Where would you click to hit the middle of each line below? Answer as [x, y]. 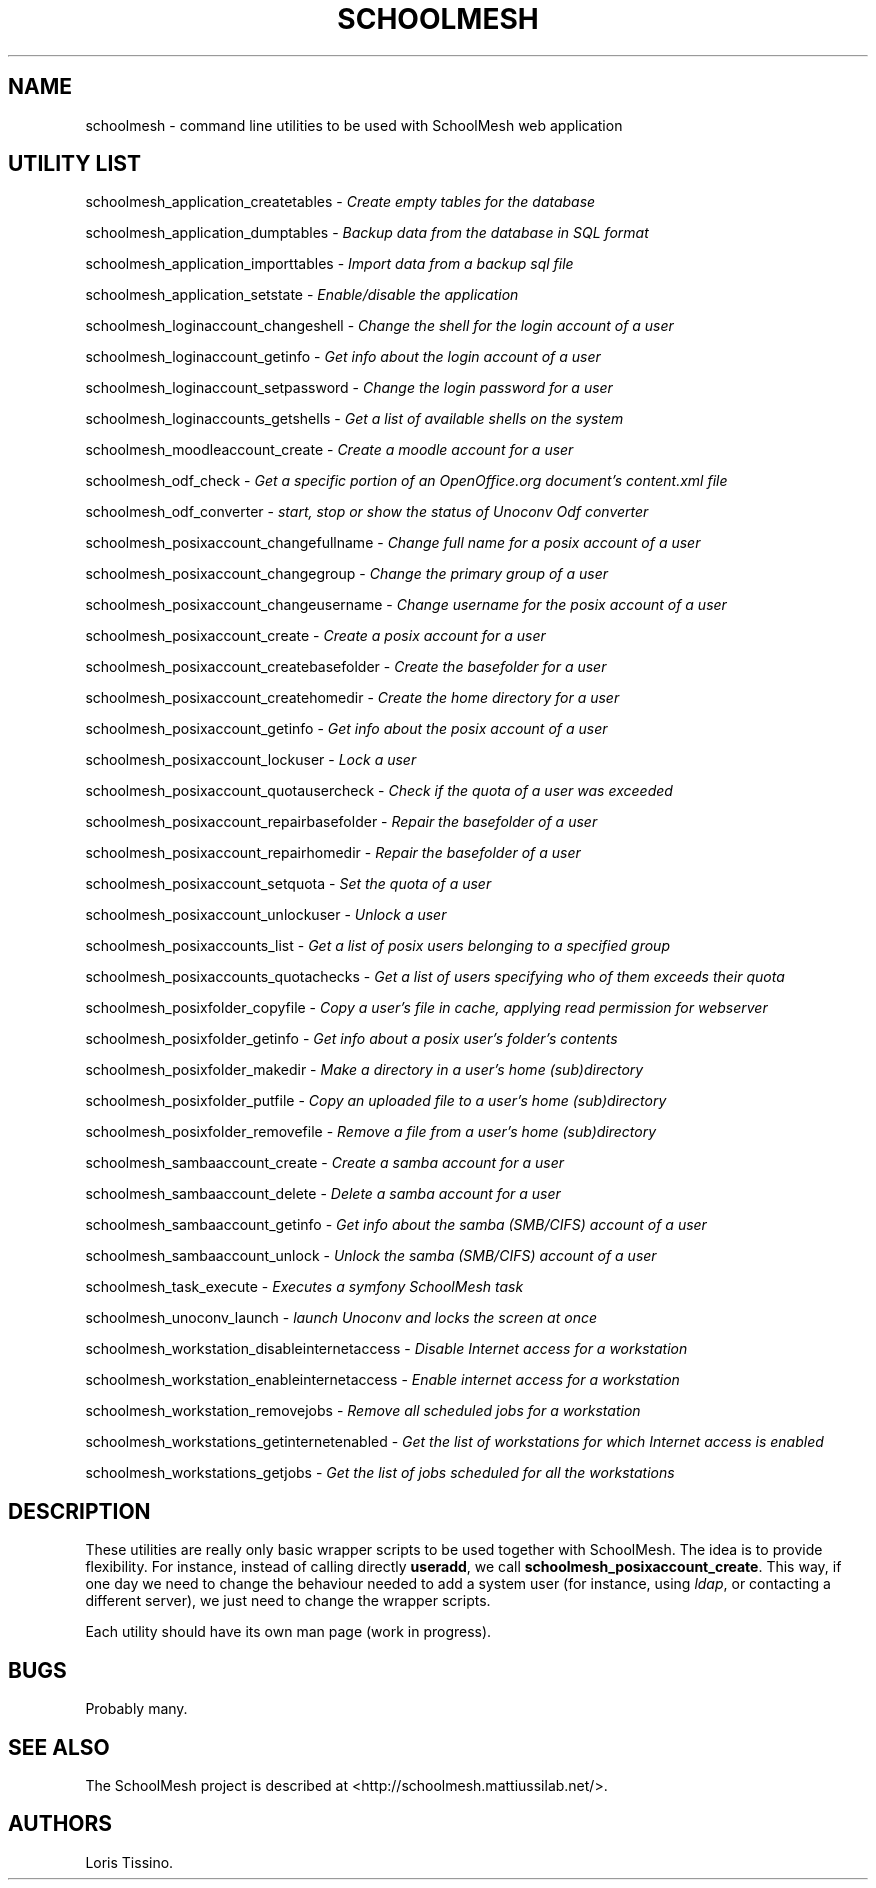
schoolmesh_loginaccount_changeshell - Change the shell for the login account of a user [379, 326]
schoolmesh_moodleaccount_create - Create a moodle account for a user [329, 450]
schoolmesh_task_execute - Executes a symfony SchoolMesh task [304, 1287]
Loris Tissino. [129, 1862]
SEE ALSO [59, 1747]
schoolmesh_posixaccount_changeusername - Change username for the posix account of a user [406, 605]
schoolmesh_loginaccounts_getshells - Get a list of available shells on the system [354, 419]
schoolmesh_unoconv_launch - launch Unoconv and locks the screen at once [341, 1318]
